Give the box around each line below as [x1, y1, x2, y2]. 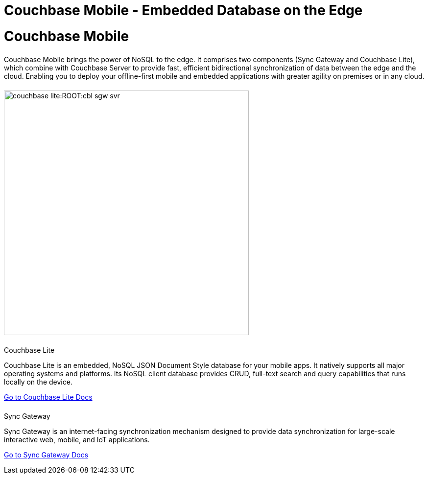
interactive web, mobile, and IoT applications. [4, 435, 150, 444]
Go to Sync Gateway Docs [4, 451, 89, 459]
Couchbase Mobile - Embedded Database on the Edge [4, 2, 363, 19]
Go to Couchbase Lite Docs [4, 393, 93, 402]
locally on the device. [4, 378, 72, 387]
